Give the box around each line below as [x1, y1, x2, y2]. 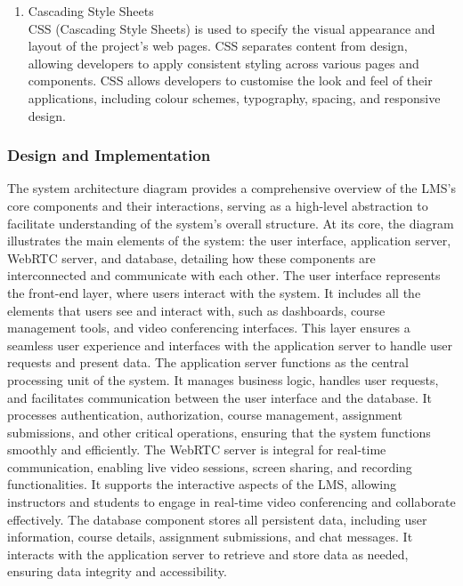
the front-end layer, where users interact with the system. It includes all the [7, 283, 421, 301]
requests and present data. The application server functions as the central [7, 353, 409, 372]
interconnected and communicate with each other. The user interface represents [7, 266, 441, 285]
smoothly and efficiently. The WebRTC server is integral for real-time [7, 440, 386, 459]
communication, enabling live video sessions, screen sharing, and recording [7, 457, 412, 476]
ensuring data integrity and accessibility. [7, 562, 227, 581]
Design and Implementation [7, 144, 211, 166]
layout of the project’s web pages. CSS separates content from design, [28, 36, 408, 55]
